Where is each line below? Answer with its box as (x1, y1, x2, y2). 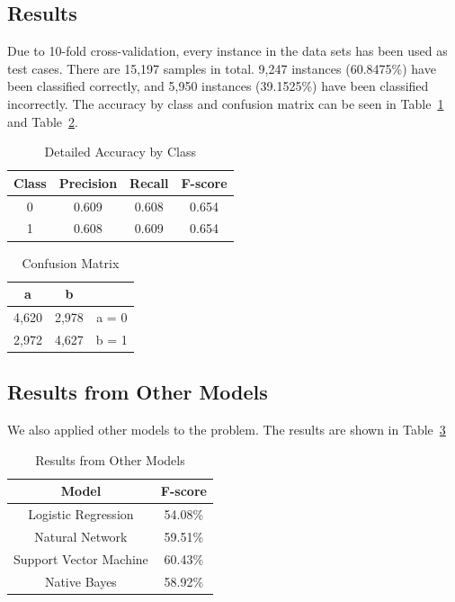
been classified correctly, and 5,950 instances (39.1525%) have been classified (7, 76, 429, 95)
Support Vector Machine (13, 549, 148, 568)
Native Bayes (44, 571, 117, 590)
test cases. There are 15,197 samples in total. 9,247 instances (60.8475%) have (7, 58, 436, 77)
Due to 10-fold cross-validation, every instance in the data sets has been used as (7, 41, 448, 60)
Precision (58, 173, 118, 192)
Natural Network (34, 527, 128, 545)
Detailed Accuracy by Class (44, 142, 196, 161)
